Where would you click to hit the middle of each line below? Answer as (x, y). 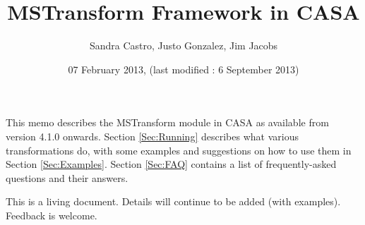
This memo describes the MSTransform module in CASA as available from (167, 122)
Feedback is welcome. (52, 215)
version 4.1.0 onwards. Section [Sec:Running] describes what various (152, 136)
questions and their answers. (67, 177)
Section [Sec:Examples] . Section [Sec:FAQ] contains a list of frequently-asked (171, 164)
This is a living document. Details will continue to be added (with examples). (173, 201)
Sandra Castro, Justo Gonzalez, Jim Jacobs (184, 45)
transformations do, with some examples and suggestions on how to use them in (179, 150)
